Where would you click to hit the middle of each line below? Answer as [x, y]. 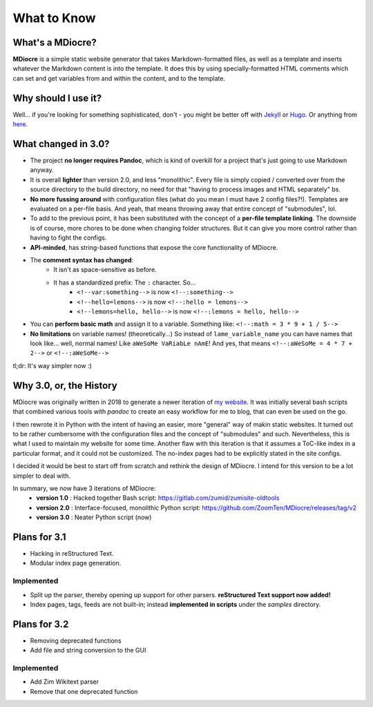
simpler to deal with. [41, 476]
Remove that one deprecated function [84, 691]
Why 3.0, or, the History [65, 386]
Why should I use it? [57, 98]
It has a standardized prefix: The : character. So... [125, 282]
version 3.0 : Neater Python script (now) [94, 517]
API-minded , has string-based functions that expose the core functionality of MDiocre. [154, 247]
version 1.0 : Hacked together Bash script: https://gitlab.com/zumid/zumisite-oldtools [158, 498]
